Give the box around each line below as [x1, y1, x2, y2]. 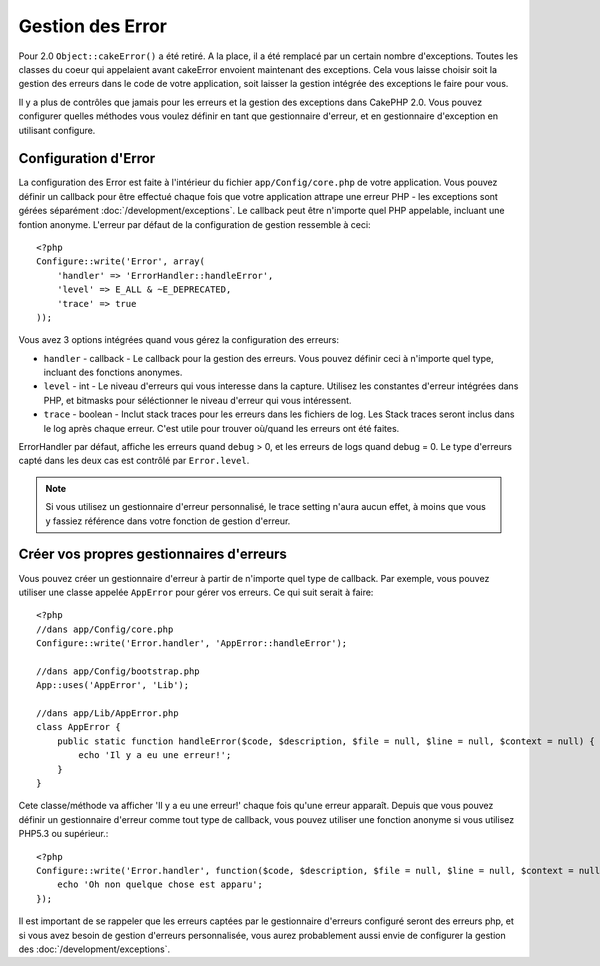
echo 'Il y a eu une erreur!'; [78, 750, 232, 761]
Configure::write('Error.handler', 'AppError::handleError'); [36, 638, 348, 649]
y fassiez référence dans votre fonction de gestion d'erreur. [45, 515, 291, 527]
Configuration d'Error [18, 150, 156, 167]
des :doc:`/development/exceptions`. [18, 943, 171, 955]
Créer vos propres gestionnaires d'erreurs [18, 546, 287, 563]
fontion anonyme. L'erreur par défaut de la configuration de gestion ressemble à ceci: [18, 218, 371, 230]
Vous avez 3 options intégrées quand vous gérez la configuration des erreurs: [18, 334, 340, 346]
